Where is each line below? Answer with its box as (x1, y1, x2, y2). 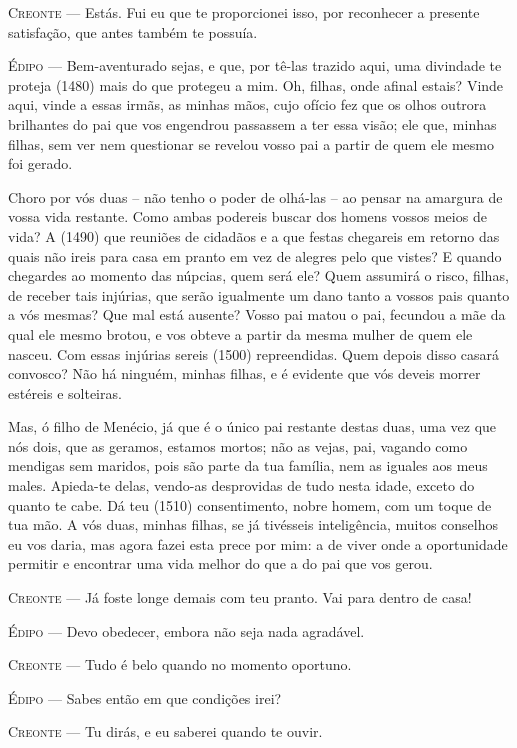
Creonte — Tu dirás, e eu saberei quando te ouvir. (8, 721, 323, 742)
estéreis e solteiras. (8, 382, 122, 403)
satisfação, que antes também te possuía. (8, 21, 258, 42)
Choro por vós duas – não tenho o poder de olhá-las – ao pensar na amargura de (8, 186, 503, 207)
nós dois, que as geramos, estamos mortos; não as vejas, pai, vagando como (8, 435, 468, 456)
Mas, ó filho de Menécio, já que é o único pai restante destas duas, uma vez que (8, 416, 497, 437)
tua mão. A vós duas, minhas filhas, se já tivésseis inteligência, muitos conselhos (8, 514, 499, 535)
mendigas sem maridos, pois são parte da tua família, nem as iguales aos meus (8, 455, 488, 476)
